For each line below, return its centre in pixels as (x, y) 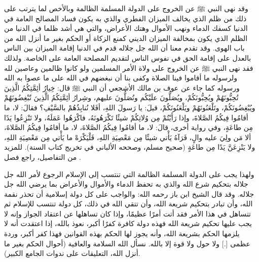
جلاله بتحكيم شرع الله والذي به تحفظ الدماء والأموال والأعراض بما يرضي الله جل (126, 184)
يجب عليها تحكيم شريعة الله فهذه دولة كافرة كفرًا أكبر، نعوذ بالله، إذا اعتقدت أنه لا (128, 223)
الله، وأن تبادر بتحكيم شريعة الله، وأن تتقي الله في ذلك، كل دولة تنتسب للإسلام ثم (128, 204)
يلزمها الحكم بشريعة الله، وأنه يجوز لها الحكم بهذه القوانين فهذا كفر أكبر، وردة (122, 233)
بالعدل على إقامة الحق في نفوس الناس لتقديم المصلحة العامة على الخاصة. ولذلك (128, 57)
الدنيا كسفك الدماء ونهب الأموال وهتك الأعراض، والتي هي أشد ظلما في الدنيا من (126, 28)
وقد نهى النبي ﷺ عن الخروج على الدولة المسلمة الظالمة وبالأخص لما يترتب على (126, 8)
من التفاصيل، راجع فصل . (43, 157)
